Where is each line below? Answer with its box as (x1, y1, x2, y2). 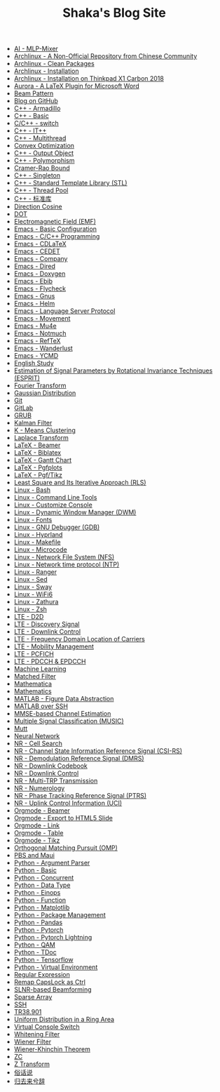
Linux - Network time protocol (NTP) (13, 560, 120, 569)
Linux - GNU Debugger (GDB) (13, 523, 100, 531)
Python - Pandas (13, 918, 63, 927)
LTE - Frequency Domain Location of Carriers (13, 635, 145, 644)
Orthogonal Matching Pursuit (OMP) (13, 844, 118, 852)
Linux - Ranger (13, 568, 57, 576)
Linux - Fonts (13, 516, 53, 524)
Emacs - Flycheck (13, 284, 67, 293)
